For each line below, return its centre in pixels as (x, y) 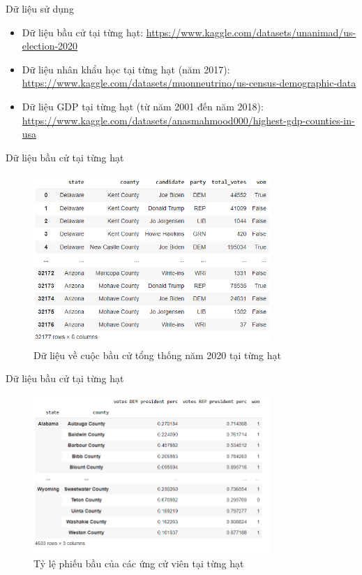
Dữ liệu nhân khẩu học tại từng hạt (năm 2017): (126, 69)
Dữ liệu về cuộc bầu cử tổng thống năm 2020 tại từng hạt (157, 355)
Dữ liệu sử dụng (40, 8)
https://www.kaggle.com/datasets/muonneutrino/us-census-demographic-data (189, 83)
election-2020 (50, 46)
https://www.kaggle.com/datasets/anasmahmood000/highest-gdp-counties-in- (188, 120)
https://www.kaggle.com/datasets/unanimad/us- (251, 32)
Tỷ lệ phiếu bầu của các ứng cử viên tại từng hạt (139, 563)
